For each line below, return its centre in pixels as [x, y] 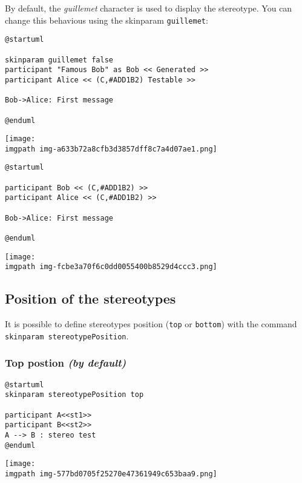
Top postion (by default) [66, 363]
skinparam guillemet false [59, 60]
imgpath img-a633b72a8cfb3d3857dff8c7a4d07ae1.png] [111, 149]
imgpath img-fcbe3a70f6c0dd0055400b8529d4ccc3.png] [111, 267]
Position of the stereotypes [90, 298]
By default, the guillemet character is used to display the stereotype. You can [149, 8]
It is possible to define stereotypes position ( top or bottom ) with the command [151, 324]
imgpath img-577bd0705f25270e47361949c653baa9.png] [111, 474]
